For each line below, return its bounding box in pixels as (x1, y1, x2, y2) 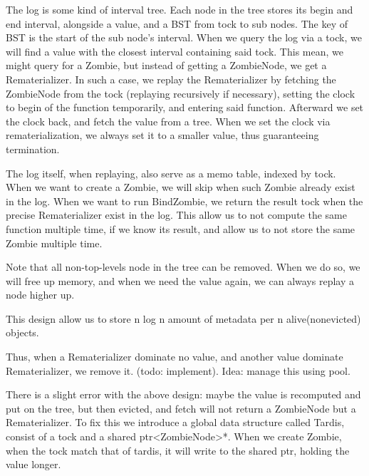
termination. (6, 141, 60, 156)
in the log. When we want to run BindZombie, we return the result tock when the (6, 193, 363, 208)
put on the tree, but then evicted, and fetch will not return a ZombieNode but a (6, 400, 356, 415)
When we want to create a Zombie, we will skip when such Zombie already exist (6, 180, 355, 195)
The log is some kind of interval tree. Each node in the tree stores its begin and (6, 2, 353, 16)
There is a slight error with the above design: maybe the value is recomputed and (6, 387, 361, 402)
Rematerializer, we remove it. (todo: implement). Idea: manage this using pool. (6, 363, 350, 378)
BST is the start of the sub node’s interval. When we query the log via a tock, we (6, 30, 362, 45)
